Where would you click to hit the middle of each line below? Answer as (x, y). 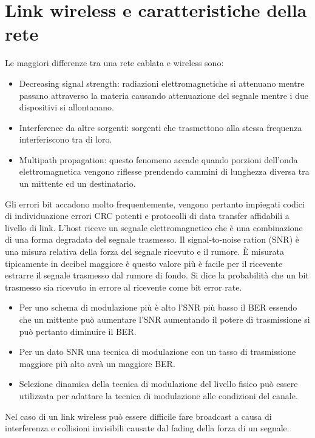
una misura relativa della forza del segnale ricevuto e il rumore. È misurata (144, 251)
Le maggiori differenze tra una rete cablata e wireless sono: (114, 63)
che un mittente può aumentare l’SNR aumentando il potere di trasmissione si (164, 319)
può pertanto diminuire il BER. (78, 331)
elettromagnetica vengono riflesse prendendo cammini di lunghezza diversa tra (164, 171)
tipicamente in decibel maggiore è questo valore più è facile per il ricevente (144, 263)
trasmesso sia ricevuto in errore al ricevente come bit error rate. (124, 287)
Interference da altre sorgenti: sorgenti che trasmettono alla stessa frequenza (161, 127)
